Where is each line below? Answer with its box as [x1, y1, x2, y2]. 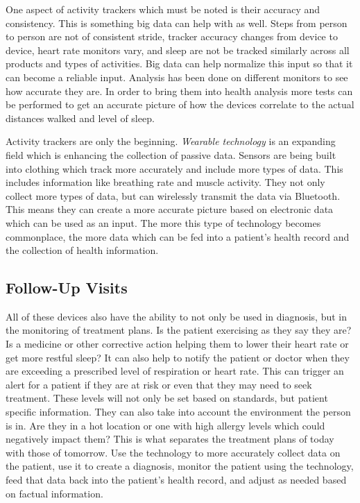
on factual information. [6, 486, 103, 500]
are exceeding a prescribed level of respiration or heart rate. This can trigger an [6, 364, 344, 378]
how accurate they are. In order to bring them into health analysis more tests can [6, 83, 353, 98]
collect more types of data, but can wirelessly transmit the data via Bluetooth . [6, 188, 341, 203]
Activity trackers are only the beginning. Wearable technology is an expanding [6, 134, 336, 148]
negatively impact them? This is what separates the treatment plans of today [6, 432, 334, 446]
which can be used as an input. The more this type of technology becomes [6, 215, 321, 230]
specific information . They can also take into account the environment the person [6, 404, 351, 419]
